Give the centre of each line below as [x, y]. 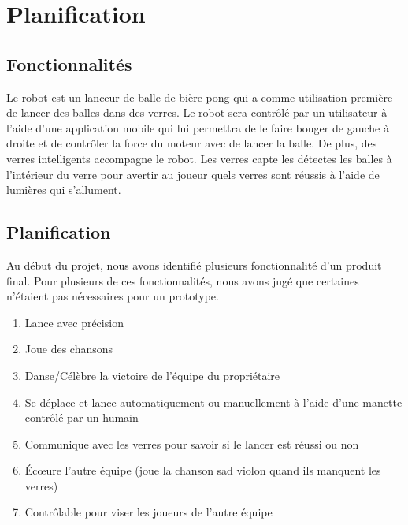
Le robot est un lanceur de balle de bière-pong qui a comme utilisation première [200, 97]
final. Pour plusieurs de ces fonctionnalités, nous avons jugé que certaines [183, 280]
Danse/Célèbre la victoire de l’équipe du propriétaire [152, 375]
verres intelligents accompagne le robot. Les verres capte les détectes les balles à [199, 158]
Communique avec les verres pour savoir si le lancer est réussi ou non [192, 443]
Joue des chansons [69, 349]
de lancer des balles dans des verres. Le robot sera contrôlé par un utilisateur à [197, 112]
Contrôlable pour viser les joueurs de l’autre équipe [148, 512]
